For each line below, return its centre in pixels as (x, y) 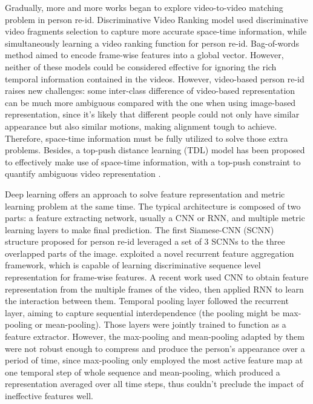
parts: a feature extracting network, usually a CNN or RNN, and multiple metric (155, 218)
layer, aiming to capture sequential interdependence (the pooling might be (143, 312)
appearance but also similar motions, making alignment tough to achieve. (141, 126)
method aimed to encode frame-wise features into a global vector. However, (144, 55)
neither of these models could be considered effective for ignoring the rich (141, 66)
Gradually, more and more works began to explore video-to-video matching (144, 7)
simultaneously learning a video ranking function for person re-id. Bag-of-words (152, 43)
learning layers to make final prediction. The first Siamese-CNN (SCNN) (140, 229)
